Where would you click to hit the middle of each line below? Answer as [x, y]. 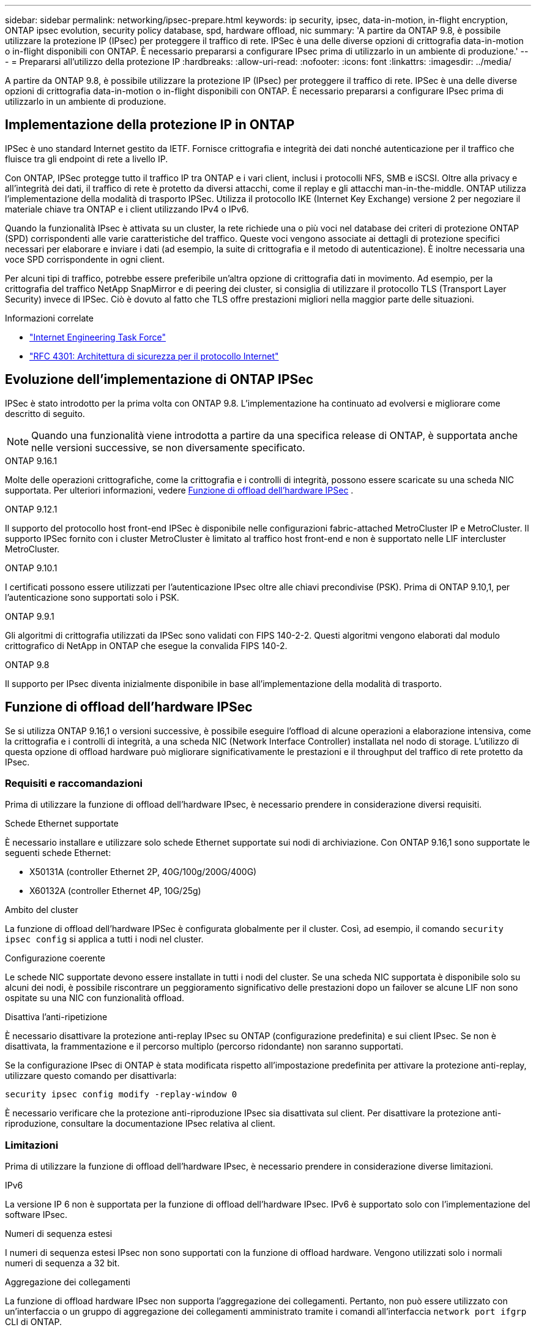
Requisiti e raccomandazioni [74, 783]
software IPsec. [36, 1215]
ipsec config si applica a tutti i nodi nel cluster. [104, 939]
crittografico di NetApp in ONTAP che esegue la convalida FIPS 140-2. [146, 645]
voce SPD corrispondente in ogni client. [85, 259]
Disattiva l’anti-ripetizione [56, 1017]
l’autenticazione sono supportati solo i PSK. [92, 597]
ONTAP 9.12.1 [31, 509]
